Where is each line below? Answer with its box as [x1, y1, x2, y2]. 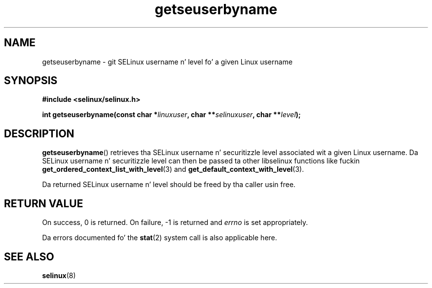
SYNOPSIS [4, 74, 58, 87]
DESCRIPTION [4, 127, 74, 140]
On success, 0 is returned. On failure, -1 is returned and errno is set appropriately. [42, 218, 308, 227]
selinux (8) [42, 271, 76, 280]
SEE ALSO [4, 250, 54, 263]
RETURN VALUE [4, 197, 83, 210]
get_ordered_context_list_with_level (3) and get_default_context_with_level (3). [42, 165, 304, 174]
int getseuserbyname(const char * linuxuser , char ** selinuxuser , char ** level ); [42, 110, 301, 119]
